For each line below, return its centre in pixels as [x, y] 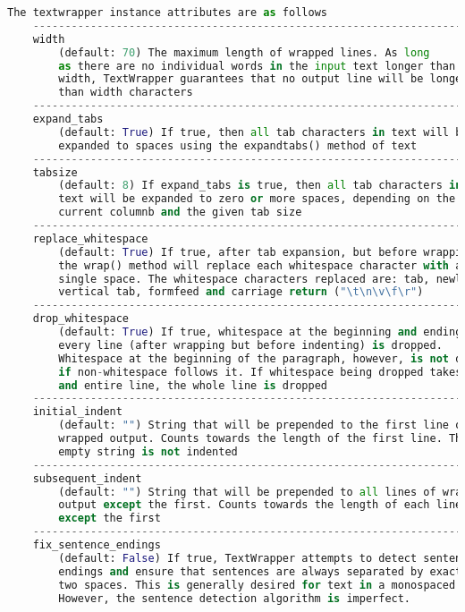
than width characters [126, 93]
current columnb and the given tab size [180, 212]
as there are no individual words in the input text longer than [257, 66]
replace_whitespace [90, 238]
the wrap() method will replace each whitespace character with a [260, 265]
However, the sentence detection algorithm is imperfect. [235, 598]
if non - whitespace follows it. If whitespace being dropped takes [260, 372]
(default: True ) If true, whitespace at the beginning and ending [260, 332]
